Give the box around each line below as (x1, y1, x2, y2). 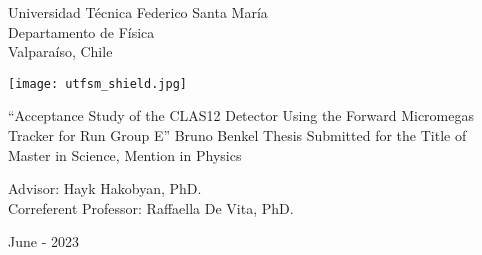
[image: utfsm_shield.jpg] (8, 76, 187, 91)
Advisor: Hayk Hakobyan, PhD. (8, 178, 202, 199)
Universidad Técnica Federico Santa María (8, 2, 268, 22)
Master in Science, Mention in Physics (8, 144, 242, 165)
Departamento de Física (8, 21, 155, 42)
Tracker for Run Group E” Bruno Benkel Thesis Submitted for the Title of (8, 125, 467, 146)
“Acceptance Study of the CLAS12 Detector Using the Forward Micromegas (8, 105, 474, 126)
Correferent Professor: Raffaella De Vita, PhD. (8, 197, 294, 218)
